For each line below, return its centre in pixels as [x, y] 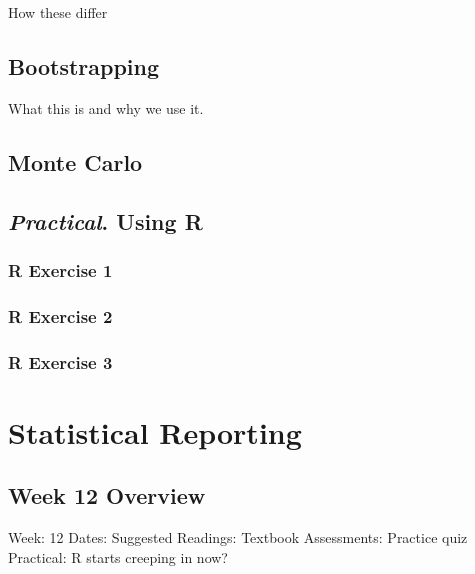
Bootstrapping [84, 65]
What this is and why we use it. [106, 107]
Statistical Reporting [155, 431]
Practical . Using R [105, 220]
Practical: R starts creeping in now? [118, 556]
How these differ [58, 12]
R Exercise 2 [60, 315]
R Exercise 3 [60, 361]
